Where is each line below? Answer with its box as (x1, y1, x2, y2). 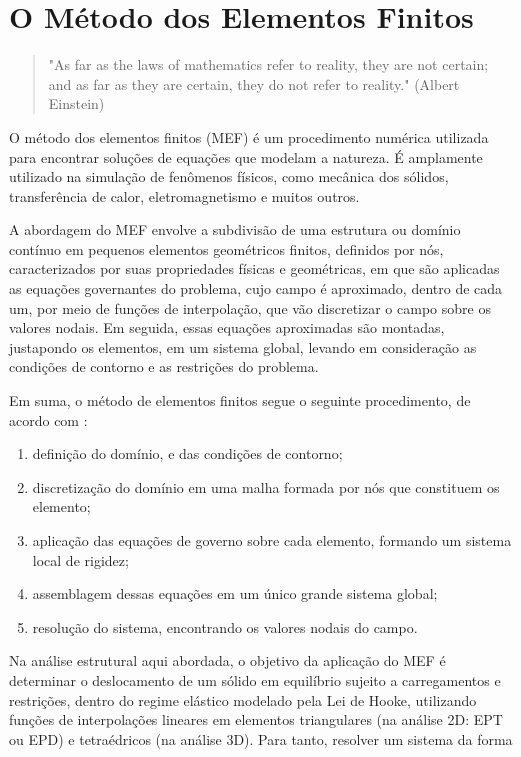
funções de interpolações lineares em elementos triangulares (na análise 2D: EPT (9, 709, 503, 730)
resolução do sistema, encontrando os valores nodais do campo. (32, 616, 418, 637)
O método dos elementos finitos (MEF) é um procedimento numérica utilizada (9, 126, 489, 147)
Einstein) (48, 93, 105, 114)
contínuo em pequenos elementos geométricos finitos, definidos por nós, (9, 238, 444, 259)
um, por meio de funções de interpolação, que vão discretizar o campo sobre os (9, 297, 491, 318)
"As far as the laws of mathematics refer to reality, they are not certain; (48, 54, 489, 75)
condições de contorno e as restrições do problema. (9, 356, 319, 377)
